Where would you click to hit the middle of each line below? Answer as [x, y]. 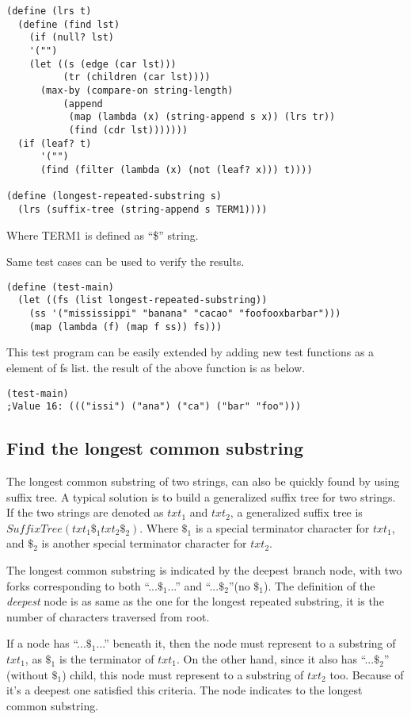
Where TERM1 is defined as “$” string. [103, 235]
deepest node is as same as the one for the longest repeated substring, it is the [195, 601]
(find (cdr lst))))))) [128, 130]
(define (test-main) [61, 287]
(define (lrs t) [49, 11]
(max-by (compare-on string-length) [137, 90]
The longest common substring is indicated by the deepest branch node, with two [204, 569]
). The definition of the [320, 585]
